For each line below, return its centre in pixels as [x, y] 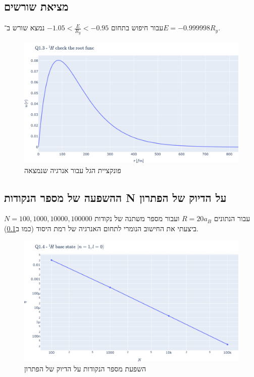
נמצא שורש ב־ [24, 28]
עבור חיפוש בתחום [137, 28]
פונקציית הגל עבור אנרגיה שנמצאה [73, 170]
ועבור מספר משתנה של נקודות [137, 218]
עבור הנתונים [232, 218]
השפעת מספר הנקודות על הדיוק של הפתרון [85, 368]
